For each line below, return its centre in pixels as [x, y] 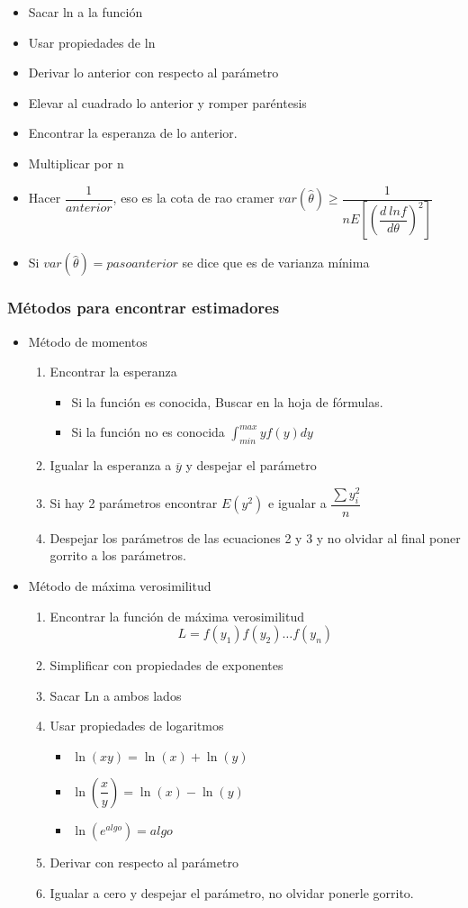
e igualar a [297, 503]
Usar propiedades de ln [92, 42]
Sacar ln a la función [85, 12]
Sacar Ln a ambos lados [116, 695]
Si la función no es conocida [148, 432]
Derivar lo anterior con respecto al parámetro [153, 73]
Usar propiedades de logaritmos [137, 726]
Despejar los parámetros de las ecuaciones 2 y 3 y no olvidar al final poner [255, 537]
